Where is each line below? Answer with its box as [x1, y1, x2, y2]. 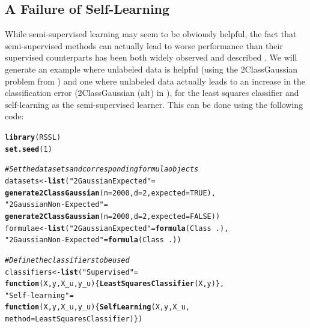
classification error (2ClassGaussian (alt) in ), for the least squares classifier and [5, 86, 299, 99]
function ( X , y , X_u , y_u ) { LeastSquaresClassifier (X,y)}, [5, 279, 225, 288]
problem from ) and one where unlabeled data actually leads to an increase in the [5, 74, 306, 87]
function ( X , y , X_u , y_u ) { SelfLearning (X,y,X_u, [5, 303, 190, 312]
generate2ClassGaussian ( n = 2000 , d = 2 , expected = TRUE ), [5, 188, 216, 197]
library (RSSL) [5, 133, 61, 142]
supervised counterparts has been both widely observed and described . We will [5, 51, 297, 64]
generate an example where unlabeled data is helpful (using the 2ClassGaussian [5, 62, 298, 75]
